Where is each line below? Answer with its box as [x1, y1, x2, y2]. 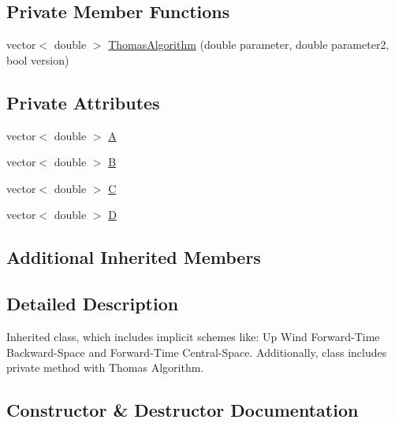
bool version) [6, 51, 69, 68]
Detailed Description [6, 291, 179, 316]
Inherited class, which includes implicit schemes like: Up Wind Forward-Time [6, 328, 380, 344]
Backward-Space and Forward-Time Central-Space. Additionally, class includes [6, 343, 387, 360]
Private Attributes [6, 90, 160, 114]
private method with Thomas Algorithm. [6, 359, 204, 376]
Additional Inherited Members [6, 245, 261, 269]
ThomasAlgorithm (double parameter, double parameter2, [108, 36, 389, 53]
